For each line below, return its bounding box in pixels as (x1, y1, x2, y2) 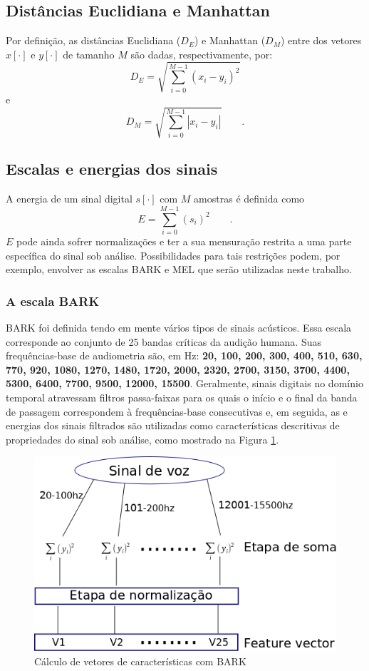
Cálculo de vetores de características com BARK (34, 653, 246, 668)
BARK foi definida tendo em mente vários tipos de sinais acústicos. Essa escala (6, 320, 352, 334)
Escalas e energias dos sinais (6, 158, 218, 180)
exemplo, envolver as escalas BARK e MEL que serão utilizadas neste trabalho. (6, 262, 352, 277)
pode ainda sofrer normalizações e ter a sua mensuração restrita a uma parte (16, 234, 352, 248)
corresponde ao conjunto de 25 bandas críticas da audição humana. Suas (6, 334, 322, 349)
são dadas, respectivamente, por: (130, 46, 273, 61)
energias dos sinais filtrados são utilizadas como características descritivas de (6, 418, 340, 433)
